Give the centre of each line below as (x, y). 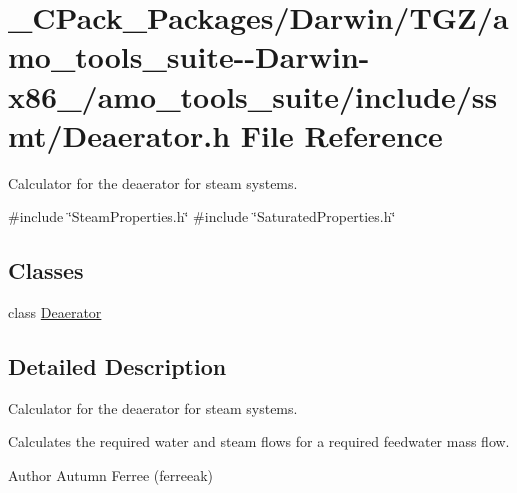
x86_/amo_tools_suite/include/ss (253, 95)
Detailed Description (117, 366)
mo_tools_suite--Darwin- (189, 56)
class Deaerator (55, 312)
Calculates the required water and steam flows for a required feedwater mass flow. (259, 441)
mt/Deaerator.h (119, 134)
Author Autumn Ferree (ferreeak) (110, 475)
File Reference (341, 134)
